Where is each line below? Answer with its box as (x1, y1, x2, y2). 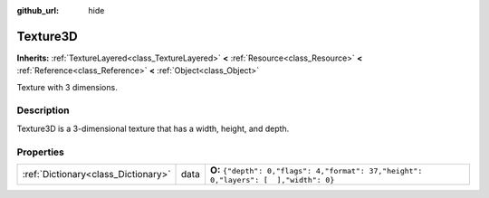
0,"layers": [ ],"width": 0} (209, 174, 335, 184)
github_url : (16, 5, 59, 15)
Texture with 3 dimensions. (16, 81, 118, 92)
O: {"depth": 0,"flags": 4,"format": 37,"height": (209, 164, 423, 176)
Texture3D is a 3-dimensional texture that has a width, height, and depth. (16, 123, 290, 134)
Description (16, 104, 70, 117)
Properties (16, 146, 65, 158)
